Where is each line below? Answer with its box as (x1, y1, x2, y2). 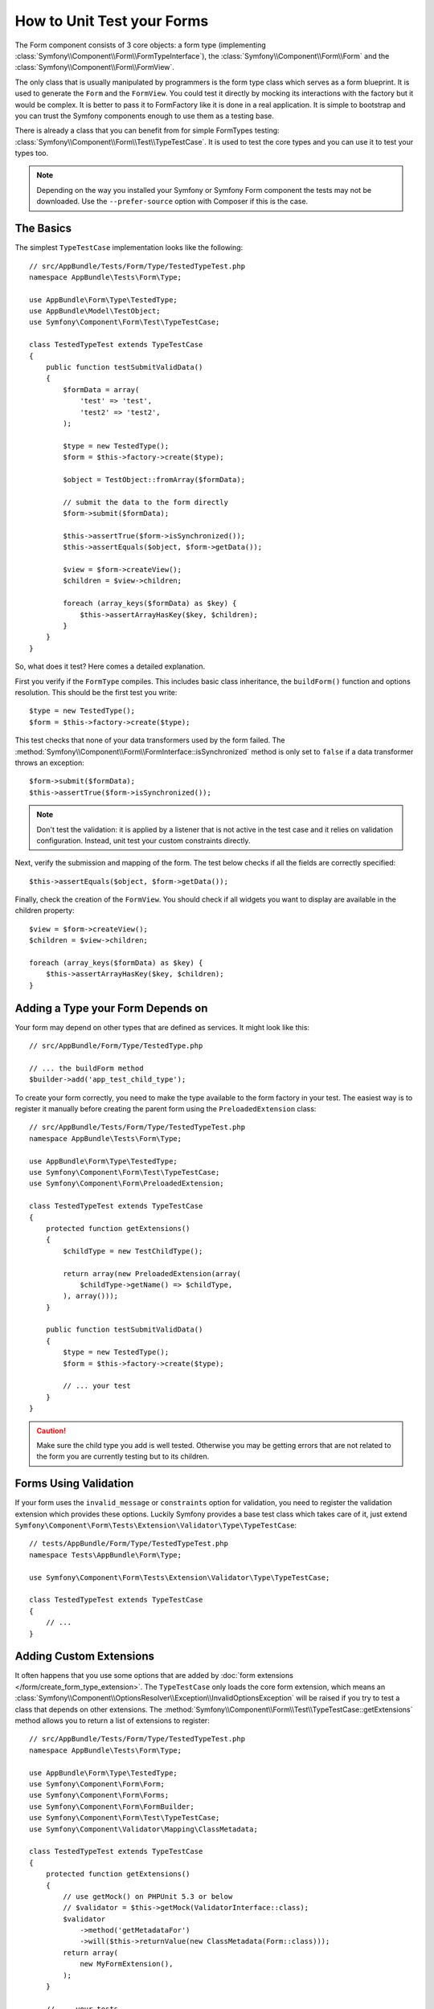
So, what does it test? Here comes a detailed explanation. (14, 661, 205, 671)
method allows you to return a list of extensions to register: (14, 1716, 211, 1725)
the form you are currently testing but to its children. (36, 1451, 210, 1462)
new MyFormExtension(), (80, 1959, 174, 1969)
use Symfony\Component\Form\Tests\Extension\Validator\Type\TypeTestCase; (29, 1573, 330, 1582)
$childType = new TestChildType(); (63, 1246, 203, 1255)
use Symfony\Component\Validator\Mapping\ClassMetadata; (29, 1824, 259, 1834)
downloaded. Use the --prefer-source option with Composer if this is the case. (36, 197, 309, 207)
